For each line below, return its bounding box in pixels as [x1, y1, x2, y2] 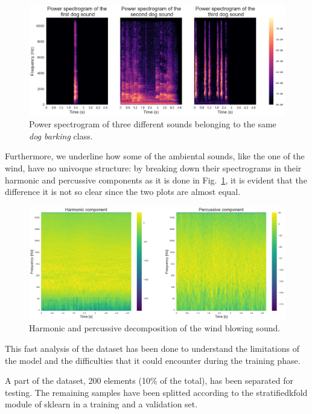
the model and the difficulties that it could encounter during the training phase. [5, 354, 301, 366]
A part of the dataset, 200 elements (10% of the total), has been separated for [5, 374, 293, 387]
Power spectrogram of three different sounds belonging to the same [29, 118, 276, 130]
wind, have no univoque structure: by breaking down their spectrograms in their [5, 161, 302, 174]
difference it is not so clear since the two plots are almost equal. [5, 185, 241, 198]
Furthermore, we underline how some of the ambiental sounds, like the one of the [5, 150, 305, 162]
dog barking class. [29, 129, 93, 142]
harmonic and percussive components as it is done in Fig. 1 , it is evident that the [5, 173, 307, 186]
